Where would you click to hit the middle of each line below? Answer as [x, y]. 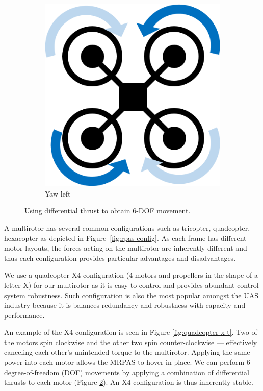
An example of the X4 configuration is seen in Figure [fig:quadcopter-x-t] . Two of [131, 332]
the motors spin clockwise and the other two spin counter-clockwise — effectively [131, 342]
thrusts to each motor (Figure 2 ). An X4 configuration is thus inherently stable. [129, 382]
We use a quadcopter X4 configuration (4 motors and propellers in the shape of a [131, 275]
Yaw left [58, 193]
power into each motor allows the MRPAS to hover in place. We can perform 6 [127, 362]
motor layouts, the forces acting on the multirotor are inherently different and [126, 248]
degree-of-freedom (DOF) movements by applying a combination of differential [127, 372]
